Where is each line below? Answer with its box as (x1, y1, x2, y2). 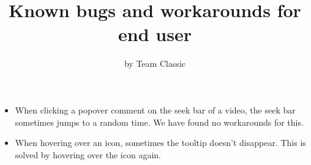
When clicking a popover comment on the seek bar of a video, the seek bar (15, 103, 296, 116)
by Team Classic (124, 57, 186, 70)
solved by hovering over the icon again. (15, 148, 161, 161)
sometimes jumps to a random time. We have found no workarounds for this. (15, 115, 304, 128)
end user (118, 21, 192, 47)
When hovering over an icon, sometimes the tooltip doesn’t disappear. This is (15, 136, 306, 149)
